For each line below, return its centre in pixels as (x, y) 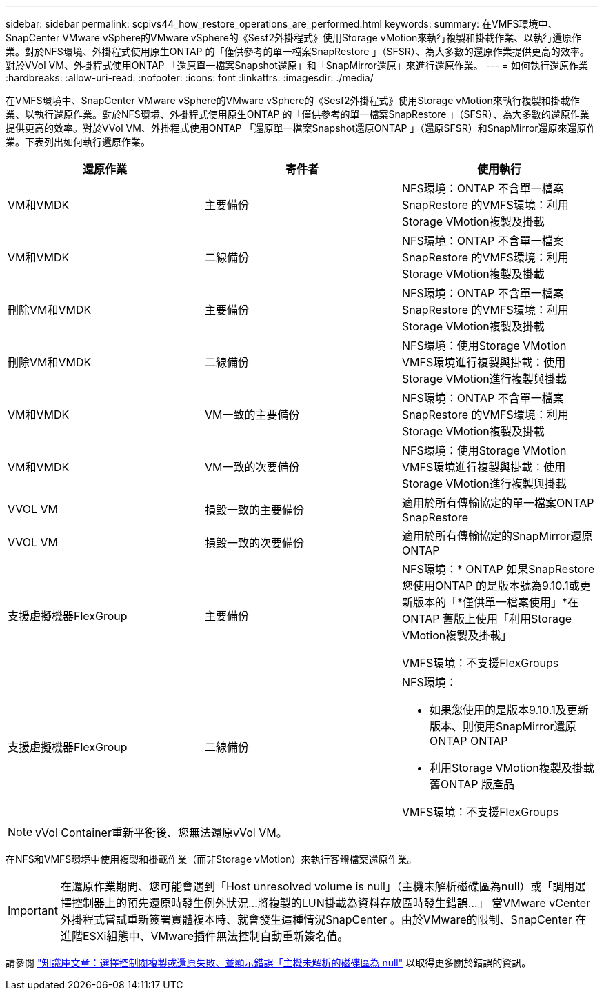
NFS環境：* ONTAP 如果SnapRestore (498, 569)
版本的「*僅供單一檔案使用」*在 (496, 602)
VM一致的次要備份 (252, 467)
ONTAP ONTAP (469, 741)
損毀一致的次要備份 (254, 543)
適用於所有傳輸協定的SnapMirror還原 (497, 536)
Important (33, 910)
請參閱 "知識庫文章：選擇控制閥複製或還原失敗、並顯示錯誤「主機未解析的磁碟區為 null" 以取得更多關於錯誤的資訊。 (269, 963)
